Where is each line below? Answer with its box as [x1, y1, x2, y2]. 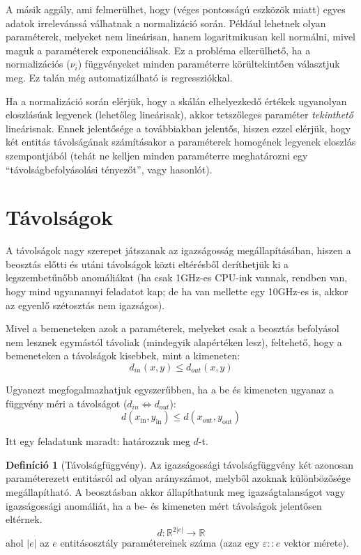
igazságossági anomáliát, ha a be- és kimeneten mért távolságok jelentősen [6, 498, 322, 513]
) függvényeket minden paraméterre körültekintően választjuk [77, 56, 340, 71]
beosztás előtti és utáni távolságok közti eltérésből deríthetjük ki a [6, 256, 289, 271]
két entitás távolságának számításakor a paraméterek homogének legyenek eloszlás [6, 134, 356, 149]
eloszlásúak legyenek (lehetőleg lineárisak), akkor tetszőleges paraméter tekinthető [6, 107, 353, 122]
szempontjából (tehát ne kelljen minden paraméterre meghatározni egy [6, 148, 308, 162]
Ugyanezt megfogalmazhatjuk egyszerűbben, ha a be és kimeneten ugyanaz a [6, 382, 334, 396]
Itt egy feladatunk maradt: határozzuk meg [6, 434, 190, 448]
